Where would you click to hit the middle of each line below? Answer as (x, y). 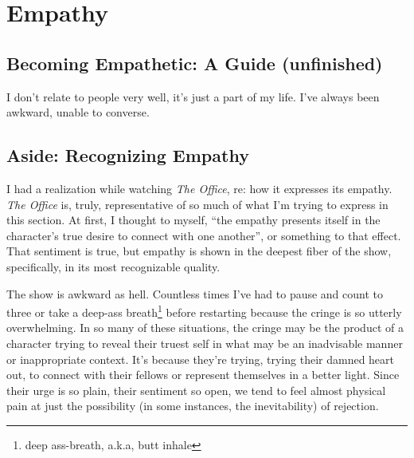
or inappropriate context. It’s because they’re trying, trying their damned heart (201, 359)
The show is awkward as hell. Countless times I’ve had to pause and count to (195, 293)
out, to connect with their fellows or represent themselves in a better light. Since (203, 375)
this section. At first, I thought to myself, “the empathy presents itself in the (193, 220)
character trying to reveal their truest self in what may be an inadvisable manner (205, 343)
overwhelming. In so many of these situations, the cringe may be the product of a (205, 328)
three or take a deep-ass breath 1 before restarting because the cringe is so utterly (204, 311)
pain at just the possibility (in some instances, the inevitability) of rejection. (193, 406)
